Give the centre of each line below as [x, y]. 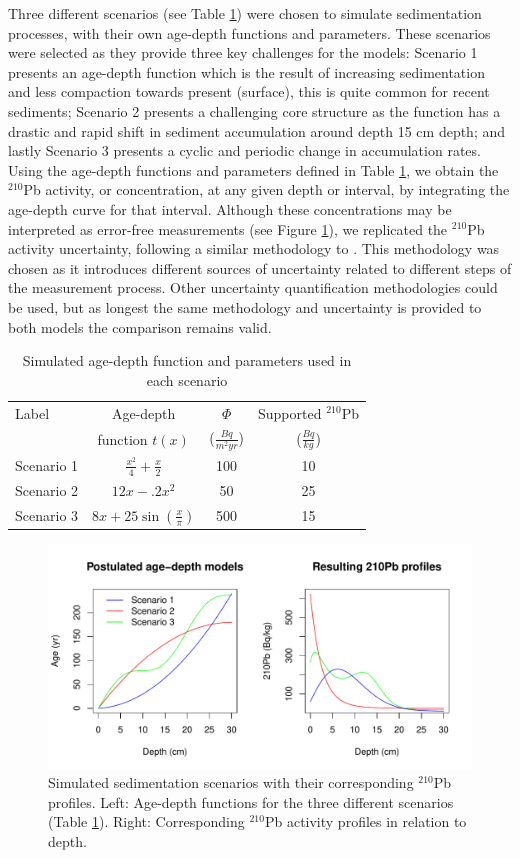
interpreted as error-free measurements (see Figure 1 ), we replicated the [228, 228]
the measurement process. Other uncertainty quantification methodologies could [253, 287]
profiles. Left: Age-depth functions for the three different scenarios [251, 801]
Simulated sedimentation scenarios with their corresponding [231, 782]
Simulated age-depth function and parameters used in [187, 360]
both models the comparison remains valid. [140, 326]
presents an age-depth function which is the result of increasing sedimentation [246, 71]
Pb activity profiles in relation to [365, 821]
